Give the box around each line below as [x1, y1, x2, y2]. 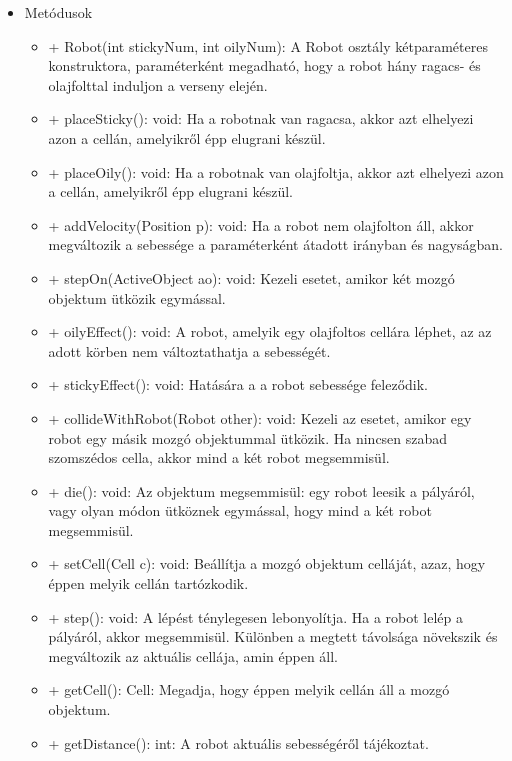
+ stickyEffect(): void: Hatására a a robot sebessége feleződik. [48, 374, 428, 395]
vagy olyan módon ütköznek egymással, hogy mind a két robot [48, 500, 432, 521]
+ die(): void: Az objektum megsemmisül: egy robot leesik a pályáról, [48, 480, 475, 501]
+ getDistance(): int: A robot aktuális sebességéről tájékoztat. [48, 732, 429, 753]
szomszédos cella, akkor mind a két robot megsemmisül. [48, 447, 390, 468]
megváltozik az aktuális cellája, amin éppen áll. [48, 645, 339, 666]
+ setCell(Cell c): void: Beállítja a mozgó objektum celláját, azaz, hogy [48, 553, 486, 574]
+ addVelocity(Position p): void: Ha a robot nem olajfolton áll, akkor [48, 214, 474, 235]
